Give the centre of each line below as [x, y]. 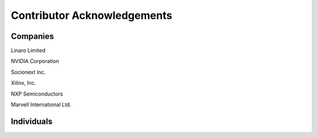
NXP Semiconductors [37, 94]
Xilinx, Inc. [24, 83]
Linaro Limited [28, 51]
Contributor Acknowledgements [92, 15]
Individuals [32, 121]
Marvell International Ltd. [41, 105]
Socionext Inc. [28, 72]
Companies [32, 36]
